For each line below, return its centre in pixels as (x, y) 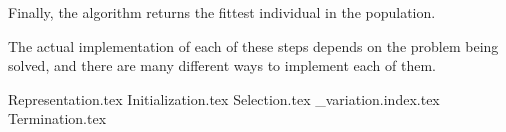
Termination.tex (57, 118)
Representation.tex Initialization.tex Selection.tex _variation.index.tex (224, 98)
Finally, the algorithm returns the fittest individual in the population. (222, 12)
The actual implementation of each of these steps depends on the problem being (253, 45)
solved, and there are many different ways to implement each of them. (222, 65)
